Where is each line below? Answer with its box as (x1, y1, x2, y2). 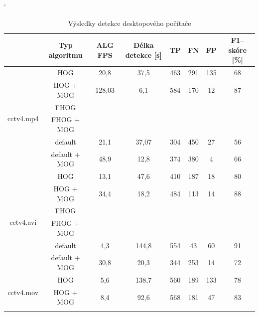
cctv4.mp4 (7, 113, 39, 123)
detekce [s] (125, 49, 162, 60)
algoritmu (48, 49, 83, 60)
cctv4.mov (7, 287, 39, 297)
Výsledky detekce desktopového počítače (68, 17, 191, 28)
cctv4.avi (9, 216, 37, 227)
